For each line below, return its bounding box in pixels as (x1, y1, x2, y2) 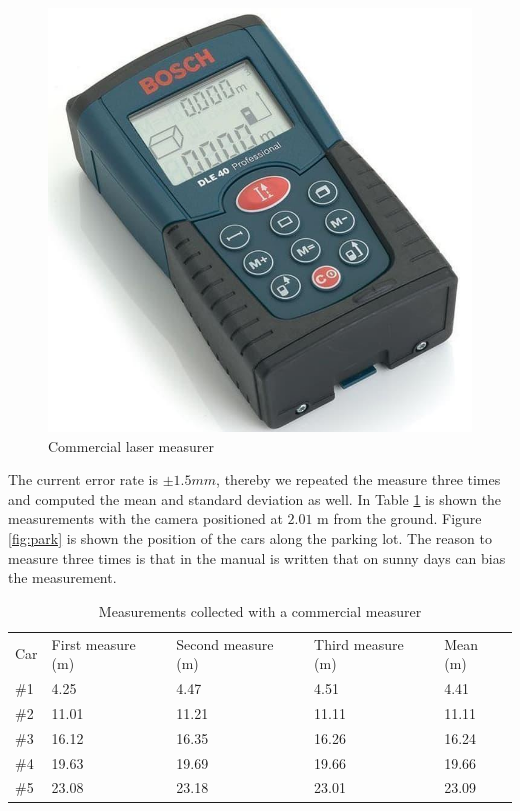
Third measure (314, 633, 404, 654)
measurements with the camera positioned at (8, 508, 283, 529)
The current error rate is (8, 469, 159, 490)
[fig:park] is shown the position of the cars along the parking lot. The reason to (8, 527, 492, 548)
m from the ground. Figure (317, 508, 482, 529)
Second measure (176, 633, 274, 654)
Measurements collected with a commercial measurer (98, 600, 422, 621)
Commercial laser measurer (48, 435, 214, 456)
